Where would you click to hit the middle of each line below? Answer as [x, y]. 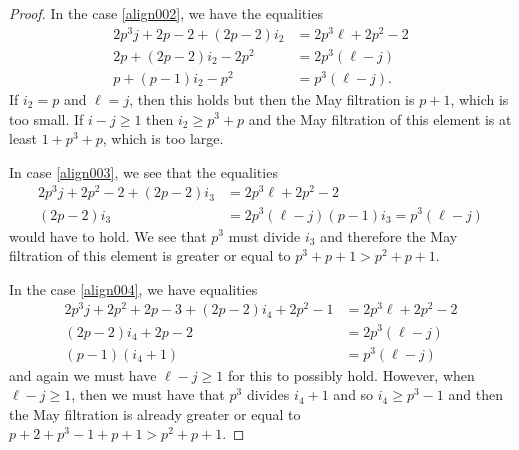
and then [475, 394]
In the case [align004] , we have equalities [133, 288]
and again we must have [83, 374]
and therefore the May [389, 235]
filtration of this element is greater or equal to [150, 255]
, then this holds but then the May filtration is [272, 98]
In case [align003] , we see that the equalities [143, 171]
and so [353, 394]
